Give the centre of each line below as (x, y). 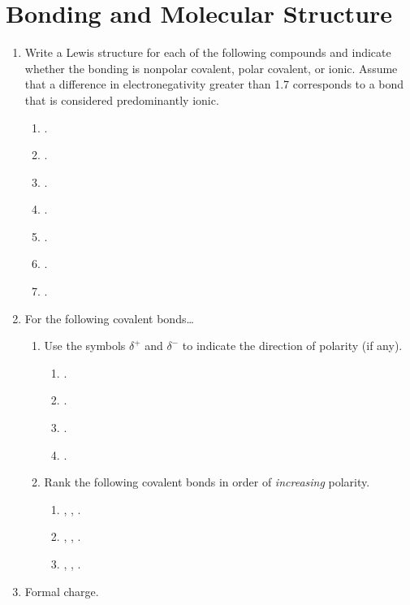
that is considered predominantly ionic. (122, 99)
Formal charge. (62, 591)
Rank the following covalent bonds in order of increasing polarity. (207, 482)
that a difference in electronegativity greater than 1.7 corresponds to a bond (214, 84)
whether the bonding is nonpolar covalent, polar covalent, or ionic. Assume (211, 68)
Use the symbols (85, 346)
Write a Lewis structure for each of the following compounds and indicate (208, 52)
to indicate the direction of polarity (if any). (292, 346)
